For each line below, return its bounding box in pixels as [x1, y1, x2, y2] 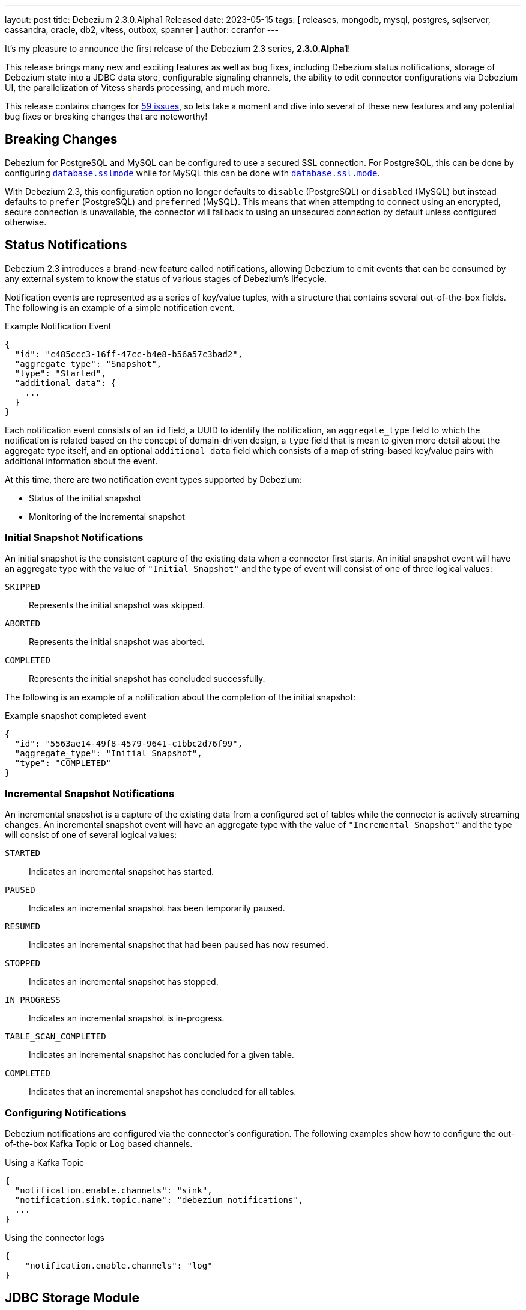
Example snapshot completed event [5, 711, 147, 721]
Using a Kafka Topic [5, 1157, 85, 1168]
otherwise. [5, 216, 47, 227]
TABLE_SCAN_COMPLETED [5, 1032, 106, 1042]
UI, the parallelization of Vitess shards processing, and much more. [5, 82, 270, 93]
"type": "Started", [14, 368, 106, 378]
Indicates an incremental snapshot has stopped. [29, 976, 219, 987]
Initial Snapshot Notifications [5, 531, 144, 544]
